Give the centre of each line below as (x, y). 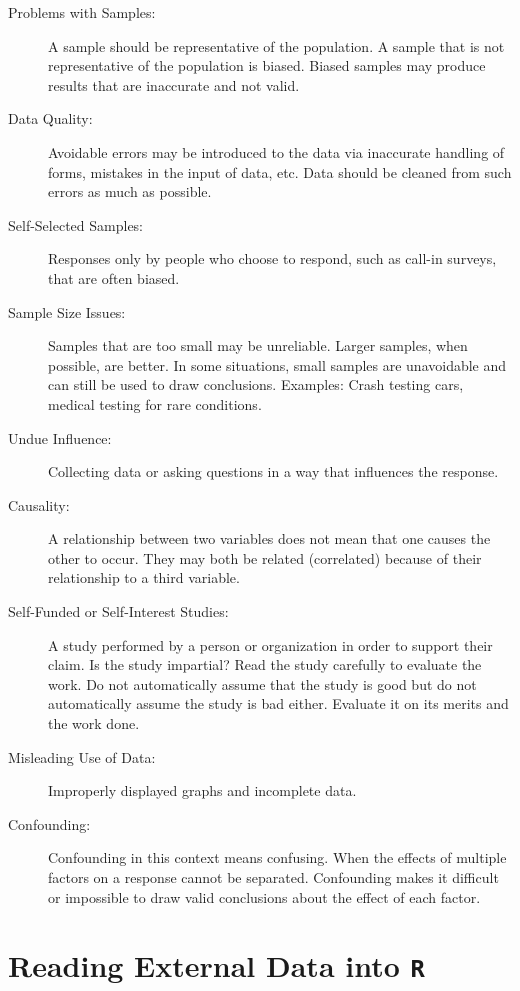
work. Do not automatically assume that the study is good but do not (262, 683)
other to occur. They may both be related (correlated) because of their (265, 557)
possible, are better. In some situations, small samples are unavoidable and (277, 364)
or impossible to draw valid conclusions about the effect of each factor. (264, 896)
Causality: (39, 504)
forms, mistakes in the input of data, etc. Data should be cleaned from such (280, 171)
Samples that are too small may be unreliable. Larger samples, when (258, 345)
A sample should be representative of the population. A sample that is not (276, 45)
